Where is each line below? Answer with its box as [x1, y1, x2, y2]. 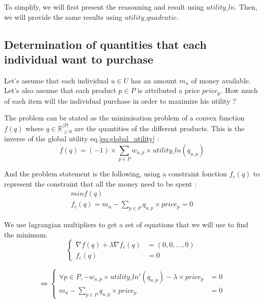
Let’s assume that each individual [4, 75, 109, 85]
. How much [220, 85, 258, 96]
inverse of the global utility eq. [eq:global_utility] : [4, 133, 159, 144]
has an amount [130, 75, 177, 85]
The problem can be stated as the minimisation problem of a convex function [4, 112, 245, 123]
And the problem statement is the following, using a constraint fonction [4, 168, 227, 179]
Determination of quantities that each [4, 36, 207, 52]
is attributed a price [138, 85, 200, 96]
